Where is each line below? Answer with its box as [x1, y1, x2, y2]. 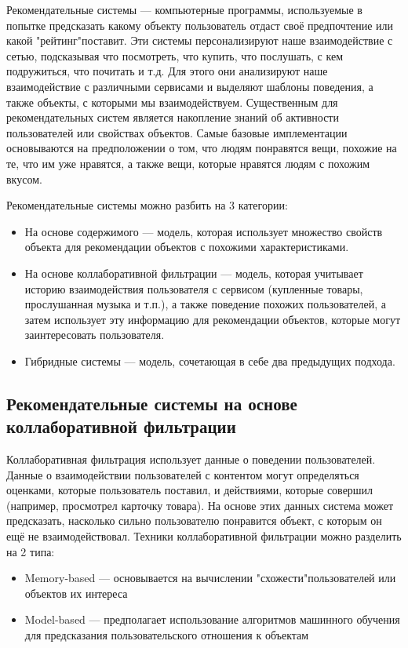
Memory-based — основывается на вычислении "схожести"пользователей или [24, 570, 396, 586]
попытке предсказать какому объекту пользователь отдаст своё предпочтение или [6, 16, 394, 33]
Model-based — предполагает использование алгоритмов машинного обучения [24, 611, 400, 628]
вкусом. [6, 170, 42, 187]
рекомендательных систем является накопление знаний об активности [6, 109, 339, 126]
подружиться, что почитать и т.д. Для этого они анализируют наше [6, 63, 328, 79]
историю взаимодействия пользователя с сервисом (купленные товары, [24, 280, 363, 297]
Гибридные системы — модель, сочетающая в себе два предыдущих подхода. [24, 352, 395, 369]
